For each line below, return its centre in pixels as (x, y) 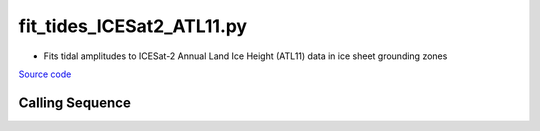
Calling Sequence (75, 102)
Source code (45, 74)
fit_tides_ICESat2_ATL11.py (133, 26)
